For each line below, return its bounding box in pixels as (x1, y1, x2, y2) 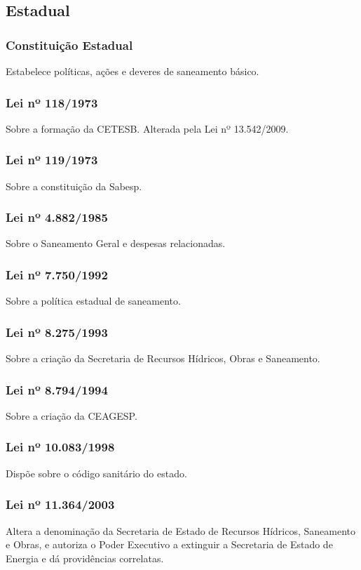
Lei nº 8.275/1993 (6, 323, 108, 340)
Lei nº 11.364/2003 (6, 496, 115, 513)
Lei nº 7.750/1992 (6, 265, 108, 283)
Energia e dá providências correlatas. (6, 550, 164, 565)
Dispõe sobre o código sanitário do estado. (6, 465, 187, 480)
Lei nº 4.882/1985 (6, 208, 108, 226)
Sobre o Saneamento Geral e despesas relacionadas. (6, 236, 226, 251)
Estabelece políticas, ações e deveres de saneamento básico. (6, 64, 259, 78)
